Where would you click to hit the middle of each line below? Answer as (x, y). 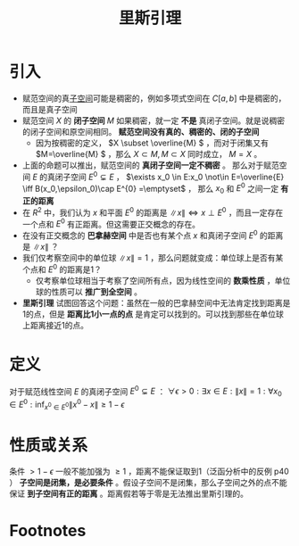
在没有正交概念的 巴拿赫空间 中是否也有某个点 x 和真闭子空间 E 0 (140, 235)
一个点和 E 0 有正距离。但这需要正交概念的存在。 (111, 223)
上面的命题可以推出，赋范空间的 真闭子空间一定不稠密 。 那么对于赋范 (150, 165)
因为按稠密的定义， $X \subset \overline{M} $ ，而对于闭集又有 (152, 143)
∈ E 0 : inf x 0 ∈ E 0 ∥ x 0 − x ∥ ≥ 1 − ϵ (67, 405)
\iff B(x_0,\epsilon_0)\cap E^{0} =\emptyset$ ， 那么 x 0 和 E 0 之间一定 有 (155, 189)
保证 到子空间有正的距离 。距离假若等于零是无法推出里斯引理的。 (129, 494)
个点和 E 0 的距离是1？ (62, 269)
